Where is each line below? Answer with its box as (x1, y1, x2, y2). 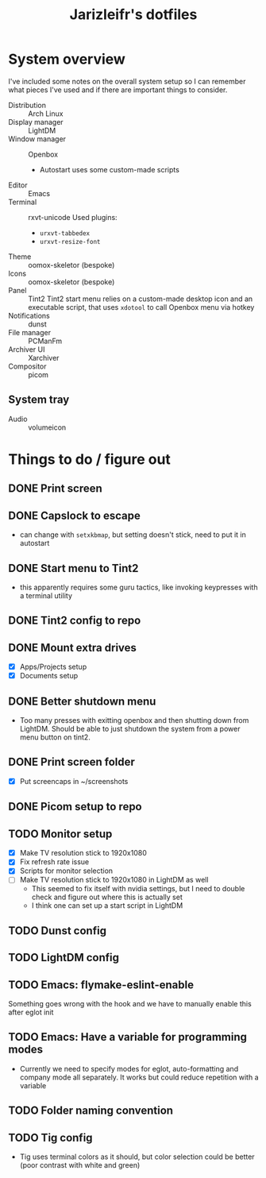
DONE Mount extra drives (8, 641, 137, 655)
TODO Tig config (8, 1130, 93, 1145)
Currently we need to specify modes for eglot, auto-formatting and (19, 1064, 239, 1073)
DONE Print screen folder (8, 755, 135, 769)
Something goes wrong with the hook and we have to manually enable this (8, 999, 252, 1009)
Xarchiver (28, 353, 60, 362)
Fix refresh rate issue (19, 857, 90, 867)
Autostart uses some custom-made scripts (39, 164, 180, 174)
